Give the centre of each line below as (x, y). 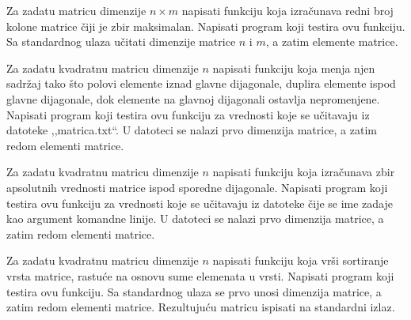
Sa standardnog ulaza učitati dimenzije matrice (121, 41)
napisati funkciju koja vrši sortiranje (301, 260)
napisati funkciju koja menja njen (294, 68)
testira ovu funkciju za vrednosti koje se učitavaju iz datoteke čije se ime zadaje (200, 203)
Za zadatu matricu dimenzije (76, 10)
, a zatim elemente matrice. (332, 41)
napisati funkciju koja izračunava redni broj (287, 10)
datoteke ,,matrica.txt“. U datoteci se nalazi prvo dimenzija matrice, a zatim (192, 130)
